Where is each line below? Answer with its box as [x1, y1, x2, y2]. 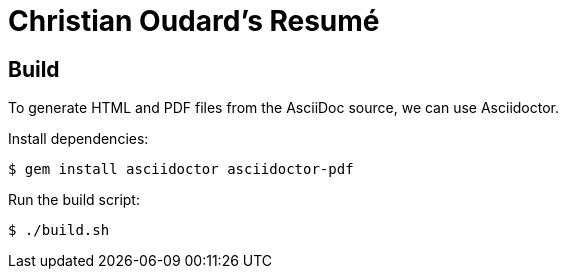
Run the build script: [8, 191, 140, 209]
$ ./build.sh [8, 222, 110, 239]
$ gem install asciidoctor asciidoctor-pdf [8, 161, 354, 178]
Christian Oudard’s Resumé [8, 4, 380, 38]
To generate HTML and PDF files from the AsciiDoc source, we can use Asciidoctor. [8, 99, 560, 117]
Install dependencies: [8, 130, 149, 148]
